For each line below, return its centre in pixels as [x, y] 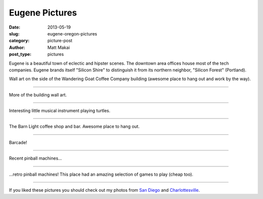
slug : [14, 33]
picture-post [60, 41]
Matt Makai [59, 47]
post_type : [20, 54]
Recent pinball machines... [36, 158]
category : [19, 41]
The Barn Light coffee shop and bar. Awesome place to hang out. [74, 127]
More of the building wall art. [38, 95]
